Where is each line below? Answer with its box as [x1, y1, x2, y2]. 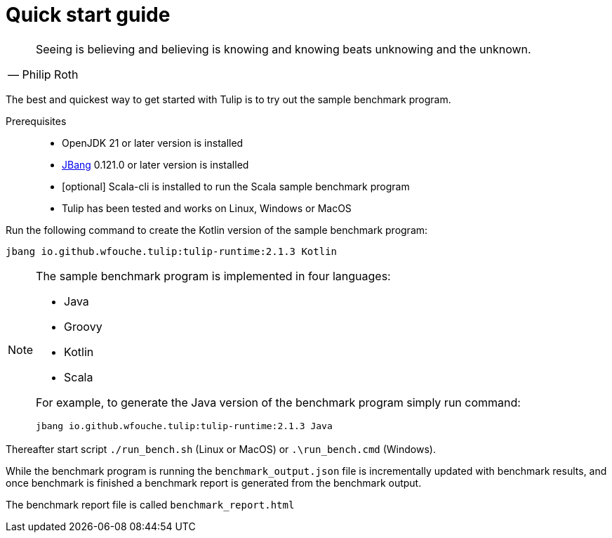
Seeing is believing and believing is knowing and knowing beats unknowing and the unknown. [36, 41, 531, 56]
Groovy [64, 319, 102, 334]
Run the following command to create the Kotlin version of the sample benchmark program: [6, 223, 428, 236]
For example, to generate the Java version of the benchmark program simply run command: [36, 395, 521, 409]
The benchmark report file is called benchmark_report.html [6, 498, 295, 511]
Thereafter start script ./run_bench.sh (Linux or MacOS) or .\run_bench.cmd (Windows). [6, 442, 436, 455]
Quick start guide [6, 3, 171, 27]
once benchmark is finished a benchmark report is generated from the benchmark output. [6, 476, 422, 489]
